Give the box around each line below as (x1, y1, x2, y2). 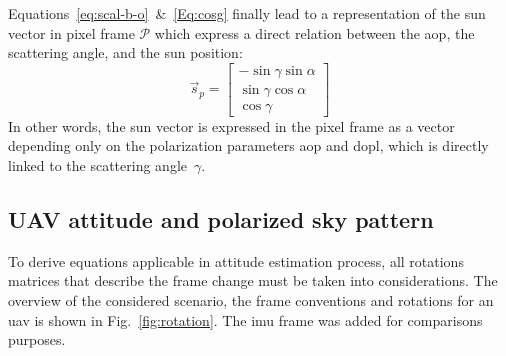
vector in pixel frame (8, 22, 135, 43)
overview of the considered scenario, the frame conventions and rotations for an (8, 290, 494, 311)
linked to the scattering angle (8, 155, 188, 176)
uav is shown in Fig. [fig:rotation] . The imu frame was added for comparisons (8, 309, 483, 330)
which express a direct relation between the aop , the (154, 22, 475, 43)
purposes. (8, 329, 66, 350)
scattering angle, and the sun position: (8, 42, 243, 63)
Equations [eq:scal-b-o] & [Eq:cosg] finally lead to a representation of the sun (8, 3, 486, 23)
